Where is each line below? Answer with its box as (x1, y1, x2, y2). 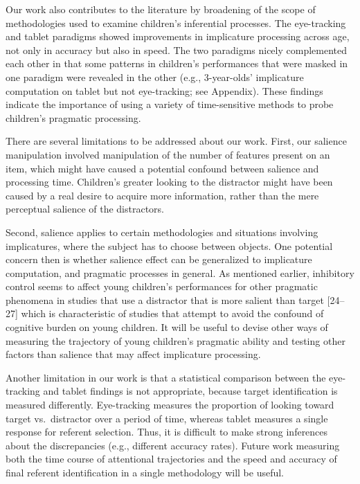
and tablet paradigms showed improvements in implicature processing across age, (6, 29, 350, 44)
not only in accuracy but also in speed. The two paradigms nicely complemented (6, 42, 348, 57)
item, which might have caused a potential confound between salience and (6, 161, 319, 175)
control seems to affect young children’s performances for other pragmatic (6, 279, 318, 294)
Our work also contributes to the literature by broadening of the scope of (6, 2, 316, 16)
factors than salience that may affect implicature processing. (6, 347, 261, 361)
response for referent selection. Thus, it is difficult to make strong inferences (6, 424, 328, 439)
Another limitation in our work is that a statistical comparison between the (6, 370, 326, 384)
